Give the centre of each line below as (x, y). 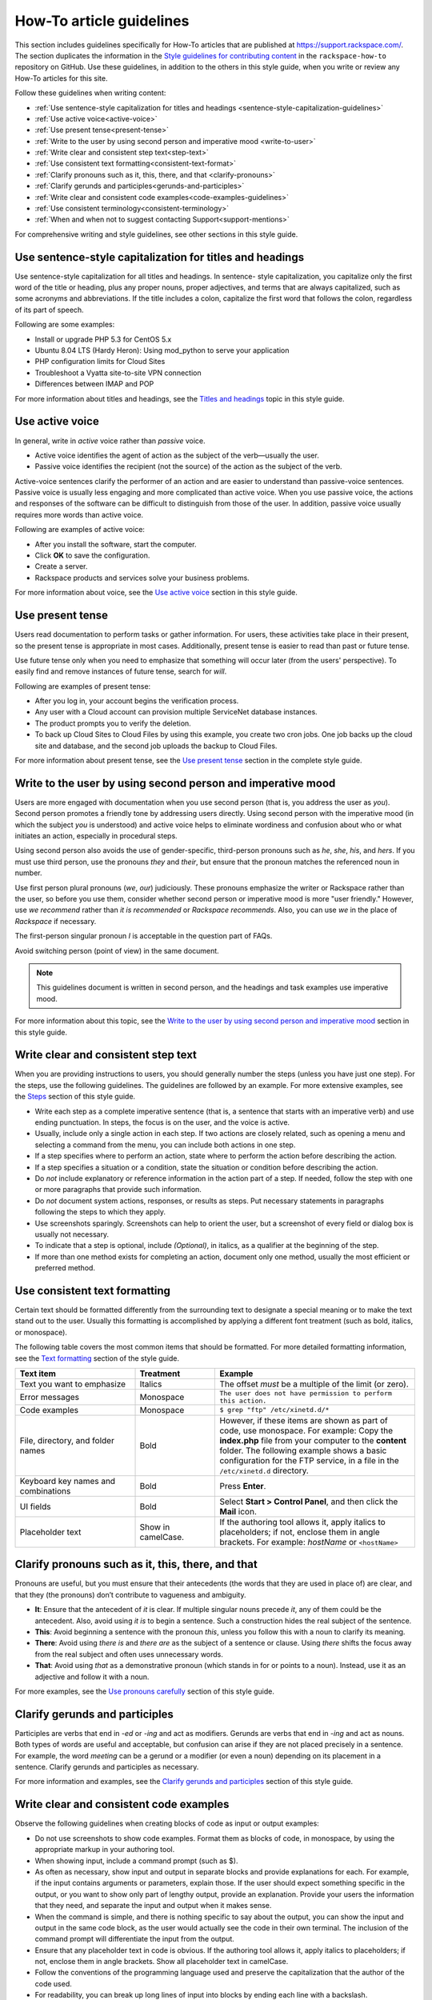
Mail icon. (238, 1511)
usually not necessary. (72, 1234)
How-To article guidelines (102, 21)
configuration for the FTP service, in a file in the (309, 1460)
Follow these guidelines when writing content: (90, 93)
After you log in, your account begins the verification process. (137, 701)
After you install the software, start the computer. (116, 544)
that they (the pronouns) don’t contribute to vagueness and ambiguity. (131, 1594)
